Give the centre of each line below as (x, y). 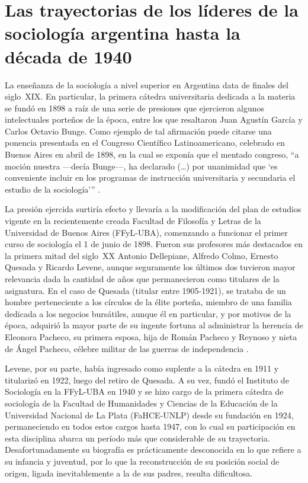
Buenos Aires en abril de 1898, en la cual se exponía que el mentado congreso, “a (152, 154)
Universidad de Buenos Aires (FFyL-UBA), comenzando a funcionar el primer (146, 232)
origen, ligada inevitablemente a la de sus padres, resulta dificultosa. (129, 473)
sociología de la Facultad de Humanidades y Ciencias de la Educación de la (141, 403)
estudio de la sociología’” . (53, 189)
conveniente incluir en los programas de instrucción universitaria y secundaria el (150, 177)
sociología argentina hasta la (123, 33)
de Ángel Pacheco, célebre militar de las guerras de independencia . (127, 348)
